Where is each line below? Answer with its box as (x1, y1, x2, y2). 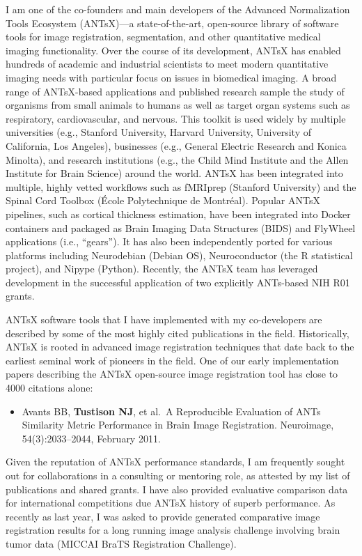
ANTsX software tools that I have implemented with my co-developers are (6, 312, 322, 327)
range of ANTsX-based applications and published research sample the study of (6, 84, 345, 98)
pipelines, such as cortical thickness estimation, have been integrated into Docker (6, 206, 351, 221)
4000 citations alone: (6, 380, 93, 395)
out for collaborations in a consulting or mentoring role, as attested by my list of (6, 468, 350, 482)
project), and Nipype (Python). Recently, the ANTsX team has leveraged (6, 261, 318, 276)
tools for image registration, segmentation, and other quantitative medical (6, 29, 321, 44)
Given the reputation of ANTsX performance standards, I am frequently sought (6, 454, 345, 469)
